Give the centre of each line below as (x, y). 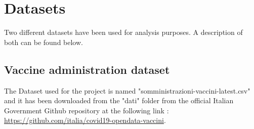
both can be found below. (44, 42)
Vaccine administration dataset (87, 69)
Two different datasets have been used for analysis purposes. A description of (123, 32)
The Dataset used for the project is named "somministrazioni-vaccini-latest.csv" (127, 90)
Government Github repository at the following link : (87, 110)
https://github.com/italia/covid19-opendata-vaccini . (85, 120)
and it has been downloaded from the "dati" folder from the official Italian (119, 100)
